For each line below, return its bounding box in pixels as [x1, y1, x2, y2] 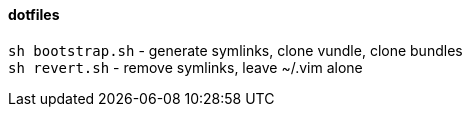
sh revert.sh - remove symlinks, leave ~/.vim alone [8, 58, 363, 76]
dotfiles [8, 6, 60, 23]
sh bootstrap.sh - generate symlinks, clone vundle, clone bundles [8, 41, 463, 59]
